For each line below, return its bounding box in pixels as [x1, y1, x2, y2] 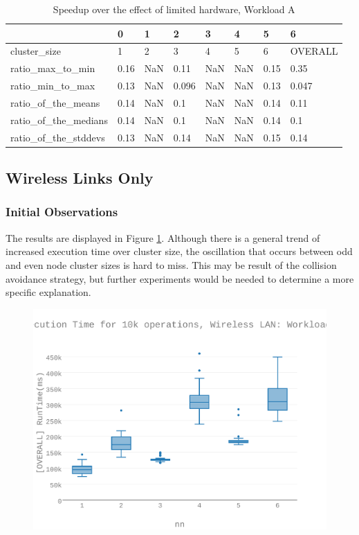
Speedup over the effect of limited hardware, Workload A [53, 2, 295, 16]
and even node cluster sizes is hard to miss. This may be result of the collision [6, 257, 337, 272]
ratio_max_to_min [10, 61, 95, 76]
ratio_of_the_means [10, 95, 100, 109]
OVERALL [290, 44, 338, 58]
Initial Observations [6, 203, 118, 220]
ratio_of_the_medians [10, 112, 108, 127]
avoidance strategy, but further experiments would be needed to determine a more [6, 271, 354, 286]
